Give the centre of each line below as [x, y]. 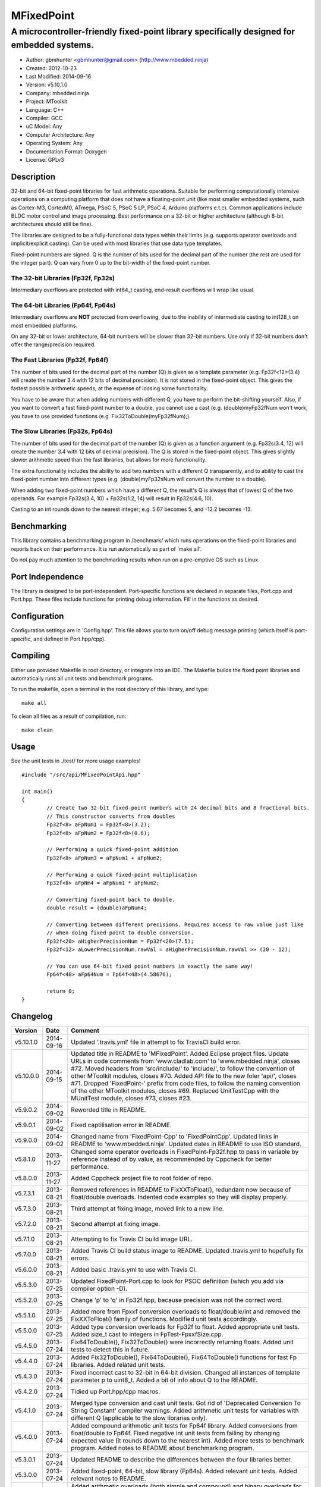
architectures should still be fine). [52, 224]
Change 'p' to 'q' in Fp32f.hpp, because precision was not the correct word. [177, 1300]
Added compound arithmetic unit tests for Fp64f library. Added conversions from [184, 1426]
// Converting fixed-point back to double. [111, 899]
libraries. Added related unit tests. [118, 1365]
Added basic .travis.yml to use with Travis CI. [134, 1270]
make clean [37, 730]
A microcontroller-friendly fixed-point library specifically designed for [153, 32]
